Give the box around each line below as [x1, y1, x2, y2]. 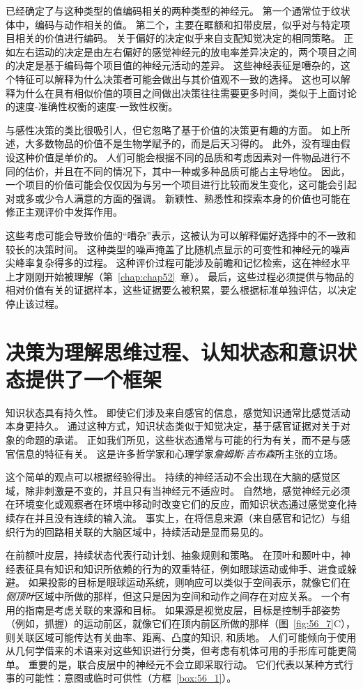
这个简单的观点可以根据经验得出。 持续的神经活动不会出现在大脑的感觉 [6, 470, 331, 484]
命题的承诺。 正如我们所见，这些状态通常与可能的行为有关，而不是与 [24, 432, 341, 447]
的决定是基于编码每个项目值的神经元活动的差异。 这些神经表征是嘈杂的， [6, 58, 341, 73]
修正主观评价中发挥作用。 [6, 204, 123, 219]
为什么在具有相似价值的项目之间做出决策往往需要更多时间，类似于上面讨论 [15, 85, 357, 100]
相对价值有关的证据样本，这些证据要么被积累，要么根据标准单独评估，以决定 [6, 283, 357, 297]
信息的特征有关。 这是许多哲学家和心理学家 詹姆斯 [15, 446, 243, 460]
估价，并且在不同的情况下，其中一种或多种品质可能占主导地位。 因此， [24, 163, 350, 178]
